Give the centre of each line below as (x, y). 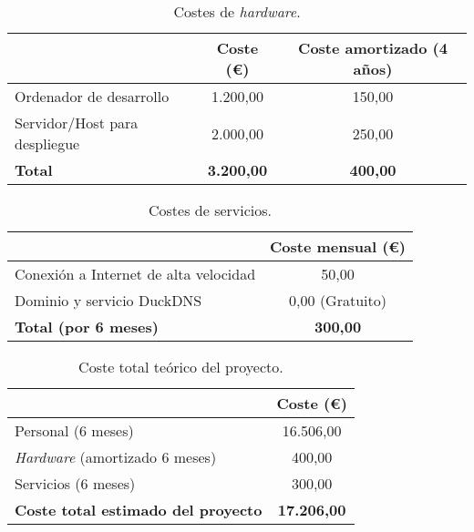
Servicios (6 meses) (75, 483)
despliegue (47, 143)
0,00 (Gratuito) (338, 300)
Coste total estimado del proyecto (139, 510)
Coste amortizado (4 (373, 48)
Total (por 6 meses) (87, 327)
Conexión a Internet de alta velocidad (135, 274)
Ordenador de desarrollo (92, 96)
